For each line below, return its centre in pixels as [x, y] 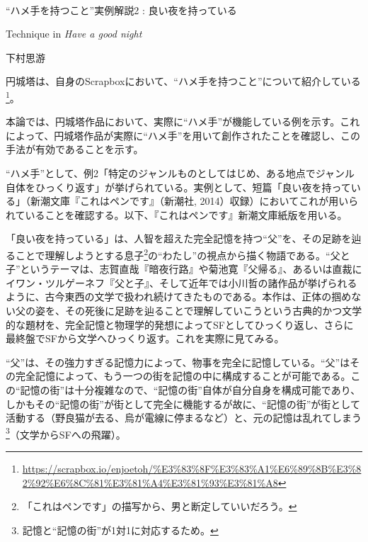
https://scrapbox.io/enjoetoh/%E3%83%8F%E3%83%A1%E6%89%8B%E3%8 [192, 468]
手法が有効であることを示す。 [75, 149]
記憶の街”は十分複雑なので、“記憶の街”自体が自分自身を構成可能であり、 [190, 389]
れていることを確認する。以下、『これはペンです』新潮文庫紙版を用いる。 [177, 214]
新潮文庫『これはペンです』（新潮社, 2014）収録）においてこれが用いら [194, 201]
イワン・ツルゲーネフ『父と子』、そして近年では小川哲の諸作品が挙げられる [182, 282]
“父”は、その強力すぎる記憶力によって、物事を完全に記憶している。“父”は [178, 362]
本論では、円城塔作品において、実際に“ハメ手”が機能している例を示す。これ [183, 122]
